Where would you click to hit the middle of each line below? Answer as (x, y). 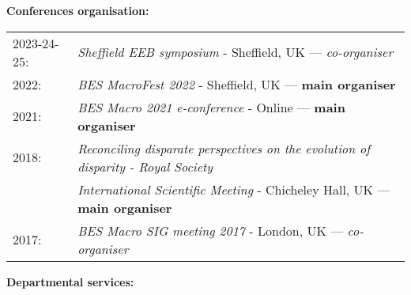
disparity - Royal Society (145, 166)
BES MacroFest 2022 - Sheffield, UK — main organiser (237, 84)
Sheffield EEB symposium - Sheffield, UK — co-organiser (236, 52)
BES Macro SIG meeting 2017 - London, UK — (211, 230)
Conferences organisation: (78, 10)
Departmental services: (70, 281)
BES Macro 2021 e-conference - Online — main (211, 107)
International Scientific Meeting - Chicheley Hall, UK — (234, 189)
